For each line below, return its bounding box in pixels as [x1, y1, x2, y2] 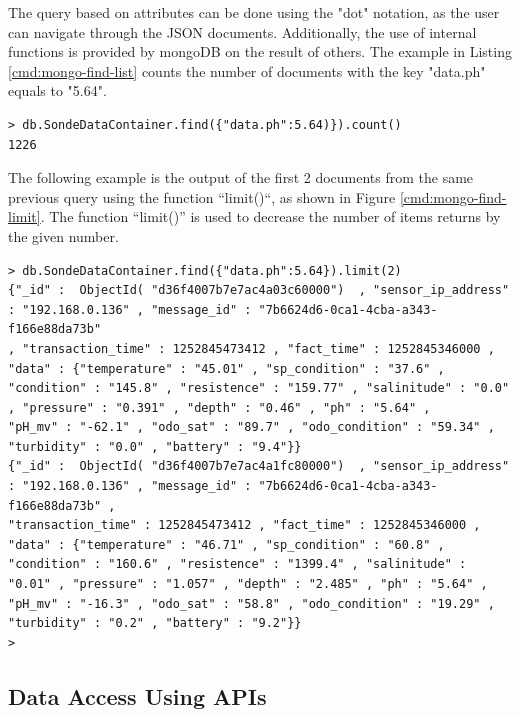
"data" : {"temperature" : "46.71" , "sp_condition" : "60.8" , [8, 537, 445, 552]
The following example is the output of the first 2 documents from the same [8, 167, 474, 188]
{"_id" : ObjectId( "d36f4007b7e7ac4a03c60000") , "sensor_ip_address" [8, 283, 510, 298]
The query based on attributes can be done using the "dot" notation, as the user [8, 2, 500, 22]
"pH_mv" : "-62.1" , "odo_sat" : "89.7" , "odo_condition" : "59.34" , [8, 420, 495, 435]
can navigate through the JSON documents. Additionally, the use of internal [8, 21, 477, 42]
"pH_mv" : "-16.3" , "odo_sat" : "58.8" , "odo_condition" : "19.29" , [8, 596, 495, 611]
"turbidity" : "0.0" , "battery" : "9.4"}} [8, 439, 302, 454]
